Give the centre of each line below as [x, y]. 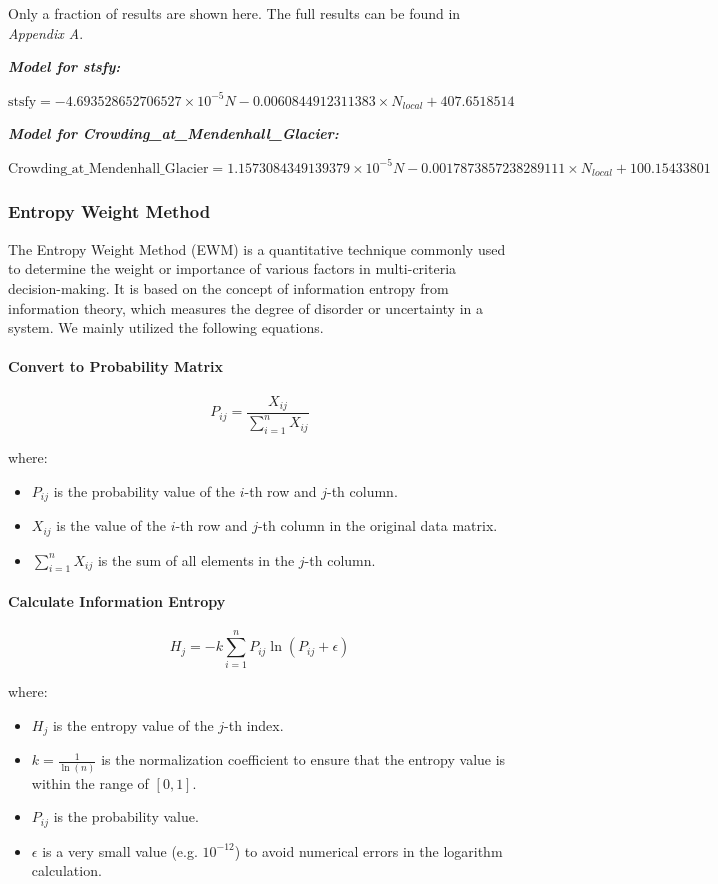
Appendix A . [46, 32]
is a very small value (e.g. [120, 850]
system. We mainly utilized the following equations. [166, 327]
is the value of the [111, 525]
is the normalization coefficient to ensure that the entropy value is [303, 759]
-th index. [254, 724]
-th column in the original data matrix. [377, 525]
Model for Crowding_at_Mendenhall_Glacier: [173, 133]
